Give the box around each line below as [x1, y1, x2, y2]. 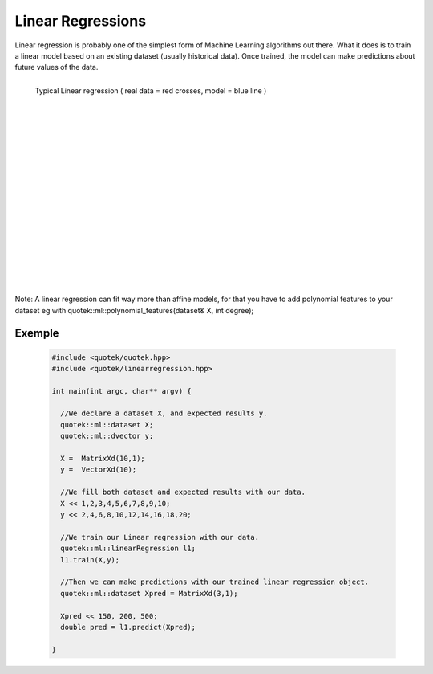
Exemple [14, 326, 59, 341]
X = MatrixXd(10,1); [60, 454, 146, 464]
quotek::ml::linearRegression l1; [60, 544, 196, 553]
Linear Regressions [14, 12, 147, 30]
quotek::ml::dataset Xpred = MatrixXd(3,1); [60, 589, 238, 598]
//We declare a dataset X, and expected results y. [60, 409, 268, 418]
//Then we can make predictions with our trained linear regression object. [60, 578, 369, 586]
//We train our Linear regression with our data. [60, 533, 260, 541]
